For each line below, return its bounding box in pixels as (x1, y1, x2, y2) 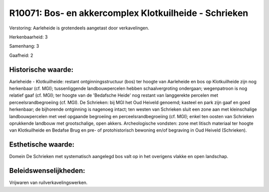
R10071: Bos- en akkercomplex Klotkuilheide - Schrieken (9, 7, 249, 18)
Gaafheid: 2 (9, 52, 33, 58)
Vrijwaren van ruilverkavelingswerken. (9, 180, 88, 186)
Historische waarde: (9, 65, 74, 74)
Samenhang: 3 (9, 43, 39, 49)
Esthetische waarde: (9, 140, 75, 149)
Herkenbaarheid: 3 (9, 34, 48, 40)
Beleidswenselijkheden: (9, 167, 86, 175)
